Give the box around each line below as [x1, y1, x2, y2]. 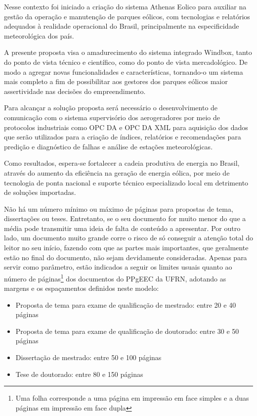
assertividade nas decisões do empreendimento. [4, 86, 146, 96]
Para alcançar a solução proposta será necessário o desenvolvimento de [4, 102, 218, 113]
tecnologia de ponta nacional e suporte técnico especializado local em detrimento [4, 177, 249, 187]
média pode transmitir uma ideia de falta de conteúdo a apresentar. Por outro [4, 223, 241, 233]
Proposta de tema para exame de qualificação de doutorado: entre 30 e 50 [15, 325, 239, 336]
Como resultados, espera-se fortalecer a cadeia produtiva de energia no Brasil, [4, 158, 240, 168]
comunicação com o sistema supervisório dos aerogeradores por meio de [4, 112, 220, 122]
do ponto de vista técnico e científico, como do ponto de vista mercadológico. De [4, 56, 248, 67]
